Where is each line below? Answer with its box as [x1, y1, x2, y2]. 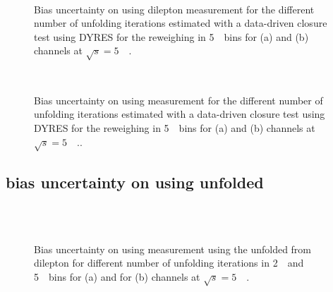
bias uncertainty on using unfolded [6, 171, 264, 193]
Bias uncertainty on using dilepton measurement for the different [34, 1, 315, 16]
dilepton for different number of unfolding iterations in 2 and [34, 255, 304, 270]
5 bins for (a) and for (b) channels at [34, 269, 200, 284]
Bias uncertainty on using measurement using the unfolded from [34, 241, 312, 256]
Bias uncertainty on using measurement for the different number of [34, 92, 323, 107]
